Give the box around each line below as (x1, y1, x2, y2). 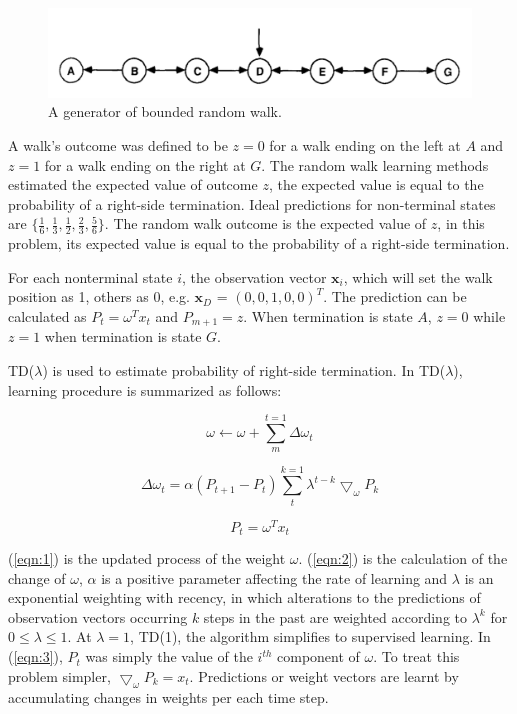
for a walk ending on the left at (269, 135, 461, 156)
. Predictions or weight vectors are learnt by (189, 665, 459, 686)
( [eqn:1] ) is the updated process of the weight (8, 548, 286, 569)
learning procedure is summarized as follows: (8, 379, 282, 400)
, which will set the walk (343, 266, 493, 287)
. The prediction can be (323, 286, 467, 307)
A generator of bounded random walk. (48, 101, 282, 122)
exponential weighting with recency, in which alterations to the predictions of (8, 587, 481, 608)
